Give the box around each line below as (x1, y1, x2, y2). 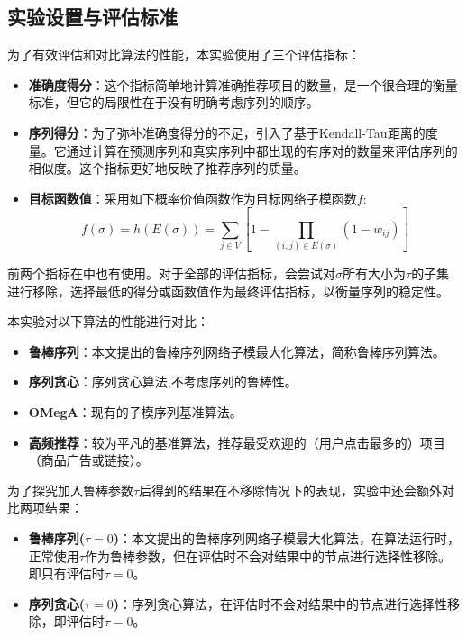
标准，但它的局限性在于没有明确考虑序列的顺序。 (28, 93, 319, 112)
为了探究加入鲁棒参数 (7, 480, 133, 499)
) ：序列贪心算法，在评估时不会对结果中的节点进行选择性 (113, 594, 448, 613)
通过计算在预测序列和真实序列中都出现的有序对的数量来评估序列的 (66, 141, 458, 159)
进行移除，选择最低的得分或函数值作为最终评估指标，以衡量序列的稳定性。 (7, 281, 449, 300)
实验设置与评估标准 (7, 3, 178, 31)
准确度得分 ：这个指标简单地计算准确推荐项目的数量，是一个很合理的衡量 (28, 75, 458, 94)
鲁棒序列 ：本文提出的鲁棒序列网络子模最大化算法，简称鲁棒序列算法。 (28, 341, 445, 360)
